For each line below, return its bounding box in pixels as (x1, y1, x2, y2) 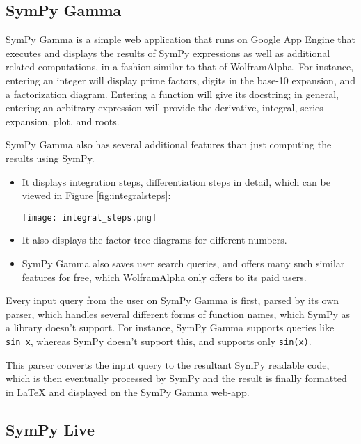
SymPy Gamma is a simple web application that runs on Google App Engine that (6, 32, 355, 47)
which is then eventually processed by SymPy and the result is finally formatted (6, 371, 347, 386)
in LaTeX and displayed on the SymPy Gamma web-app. (6, 384, 250, 399)
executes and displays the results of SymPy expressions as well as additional (6, 45, 330, 60)
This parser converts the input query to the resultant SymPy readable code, (6, 357, 330, 372)
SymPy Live (6, 418, 95, 440)
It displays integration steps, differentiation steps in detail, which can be (22, 174, 330, 189)
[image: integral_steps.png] (22, 212, 157, 223)
